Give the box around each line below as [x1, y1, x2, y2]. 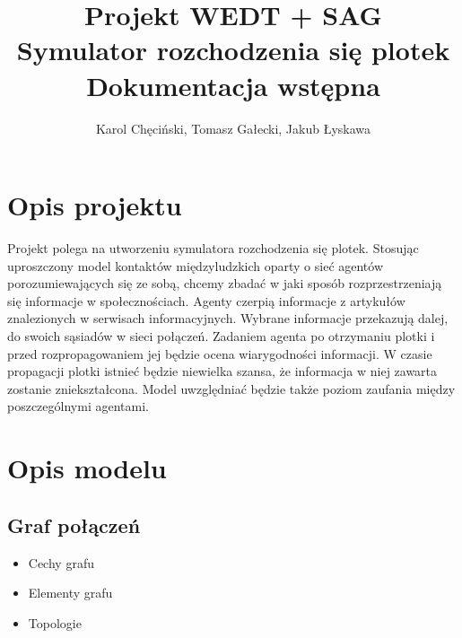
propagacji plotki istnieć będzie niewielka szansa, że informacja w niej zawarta [7, 362, 438, 380]
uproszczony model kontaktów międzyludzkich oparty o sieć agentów [7, 256, 384, 275]
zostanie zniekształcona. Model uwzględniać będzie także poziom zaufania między [7, 379, 456, 398]
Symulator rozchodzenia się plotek [16, 31, 450, 68]
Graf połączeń [7, 511, 141, 538]
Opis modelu [7, 450, 167, 486]
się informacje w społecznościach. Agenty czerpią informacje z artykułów [7, 291, 405, 310]
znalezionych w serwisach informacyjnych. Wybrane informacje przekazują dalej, [7, 309, 449, 328]
